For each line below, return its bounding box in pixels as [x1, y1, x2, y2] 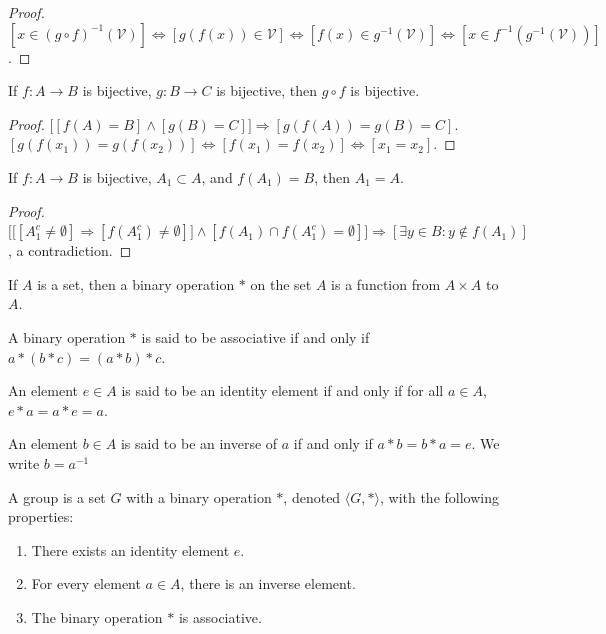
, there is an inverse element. [180, 573, 356, 594]
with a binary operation [126, 486, 272, 507]
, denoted [283, 486, 341, 507]
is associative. [178, 606, 262, 627]
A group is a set [8, 486, 106, 507]
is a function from [331, 273, 441, 294]
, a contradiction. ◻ [8, 240, 132, 261]
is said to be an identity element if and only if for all [121, 380, 444, 401]
